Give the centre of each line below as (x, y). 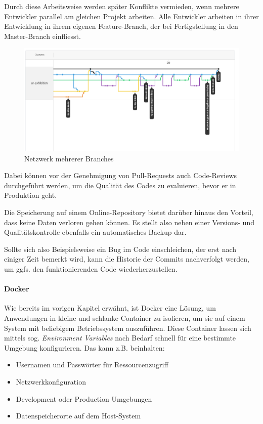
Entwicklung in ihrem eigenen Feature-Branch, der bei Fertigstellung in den (121, 26)
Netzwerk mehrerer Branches (69, 158)
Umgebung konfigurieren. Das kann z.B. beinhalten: (84, 347)
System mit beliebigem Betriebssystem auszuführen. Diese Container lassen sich (128, 328)
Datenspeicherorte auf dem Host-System (78, 416)
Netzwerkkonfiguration (51, 381)
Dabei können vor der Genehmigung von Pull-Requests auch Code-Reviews (121, 175)
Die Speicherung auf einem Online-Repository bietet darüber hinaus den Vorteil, (129, 212)
